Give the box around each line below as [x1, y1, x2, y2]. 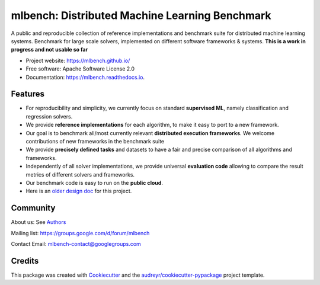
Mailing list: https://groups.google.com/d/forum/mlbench [11, 229, 150, 236]
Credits [11, 255, 39, 266]
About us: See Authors [11, 219, 66, 226]
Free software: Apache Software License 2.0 [25, 65, 135, 72]
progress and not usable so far [11, 46, 88, 53]
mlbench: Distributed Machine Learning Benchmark [11, 9, 272, 22]
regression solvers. [25, 113, 73, 120]
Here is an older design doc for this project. [25, 187, 132, 195]
